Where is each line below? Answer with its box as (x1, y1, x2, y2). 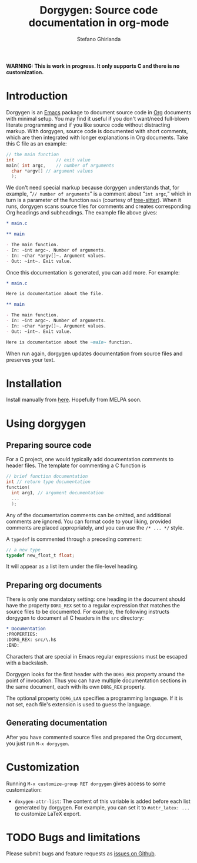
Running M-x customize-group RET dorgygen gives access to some (6, 780, 166, 787)
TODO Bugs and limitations (6, 831, 141, 844)
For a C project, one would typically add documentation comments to (6, 456, 174, 463)
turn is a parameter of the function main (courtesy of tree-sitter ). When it (6, 197, 181, 204)
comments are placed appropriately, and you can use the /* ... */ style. (6, 524, 184, 531)
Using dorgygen (6, 416, 86, 430)
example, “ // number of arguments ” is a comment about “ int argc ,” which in (6, 190, 192, 197)
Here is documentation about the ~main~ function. (6, 339, 133, 345)
